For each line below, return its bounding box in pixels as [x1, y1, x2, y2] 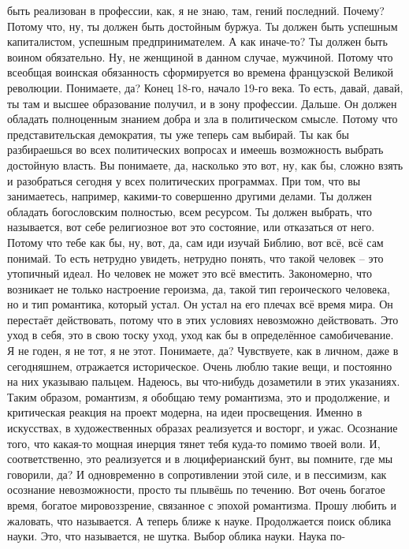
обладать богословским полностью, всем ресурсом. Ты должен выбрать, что [7, 203, 372, 219]
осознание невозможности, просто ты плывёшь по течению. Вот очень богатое [7, 481, 385, 498]
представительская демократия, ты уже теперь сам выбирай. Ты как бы [7, 125, 349, 142]
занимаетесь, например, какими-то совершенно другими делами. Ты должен [7, 188, 372, 204]
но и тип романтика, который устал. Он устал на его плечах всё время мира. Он [7, 296, 393, 312]
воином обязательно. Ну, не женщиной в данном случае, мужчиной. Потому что [7, 48, 393, 65]
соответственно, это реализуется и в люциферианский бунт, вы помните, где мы [7, 450, 393, 467]
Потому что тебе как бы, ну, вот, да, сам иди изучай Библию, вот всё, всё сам [7, 233, 384, 250]
